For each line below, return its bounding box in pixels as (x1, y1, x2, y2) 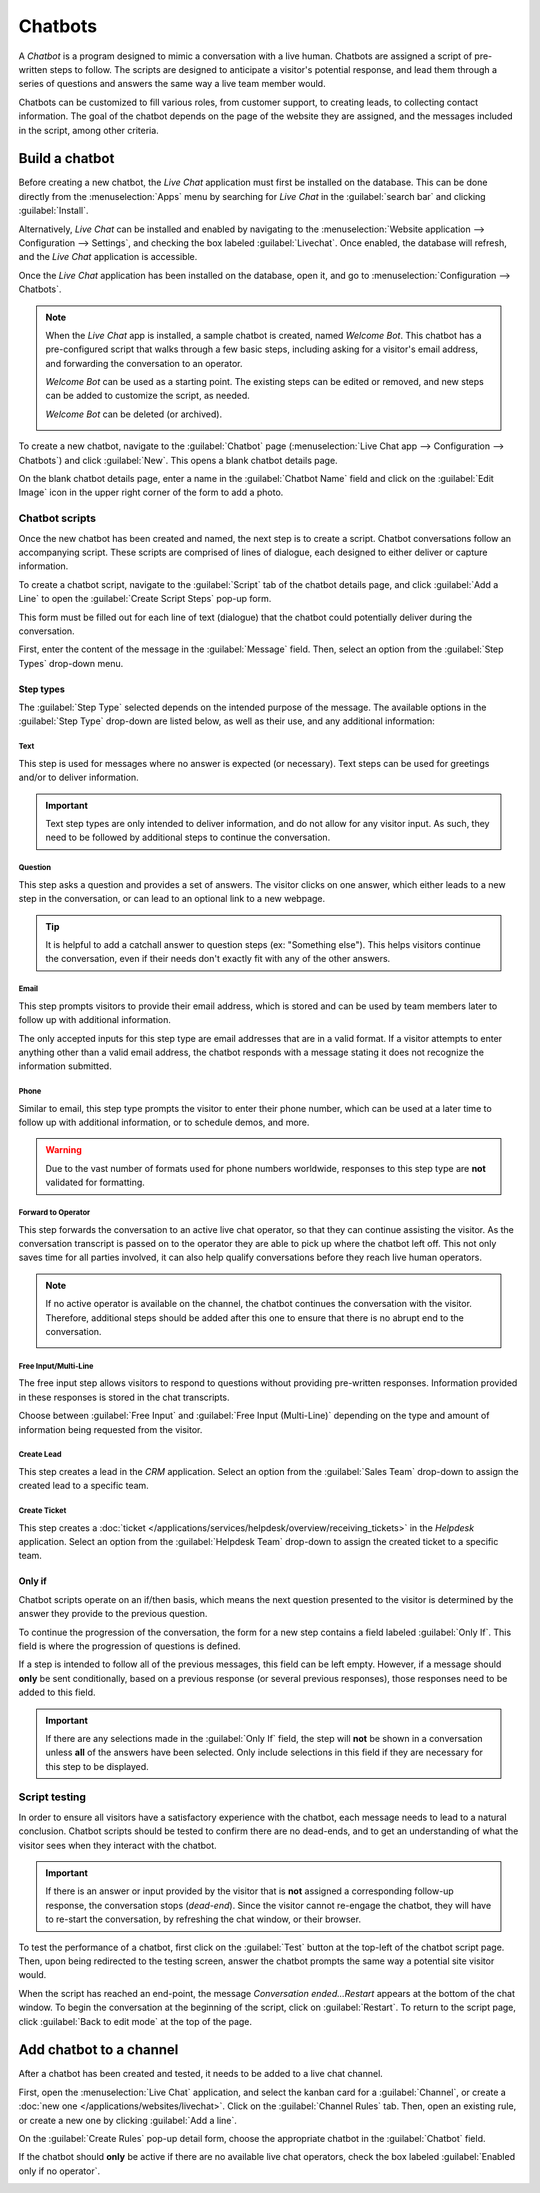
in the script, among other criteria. (18, 124, 159, 136)
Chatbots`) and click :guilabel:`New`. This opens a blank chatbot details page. (18, 454, 339, 466)
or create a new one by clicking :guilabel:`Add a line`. (18, 2114, 237, 2126)
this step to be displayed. (45, 1760, 149, 1772)
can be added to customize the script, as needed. (45, 390, 250, 402)
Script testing (18, 1790, 87, 1804)
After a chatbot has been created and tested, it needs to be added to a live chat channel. (18, 2068, 384, 2080)
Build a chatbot (18, 150, 115, 167)
